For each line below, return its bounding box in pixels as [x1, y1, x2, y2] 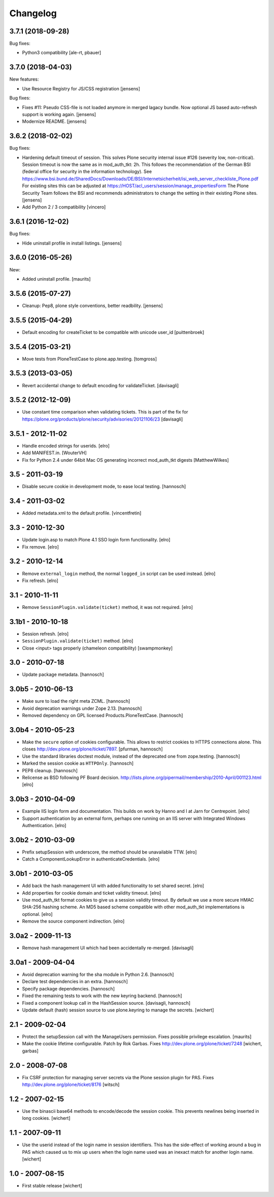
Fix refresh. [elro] [22, 577, 58, 584]
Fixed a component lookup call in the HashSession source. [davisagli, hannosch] [22, 1000, 191, 1006]
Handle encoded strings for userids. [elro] [22, 442, 110, 449]
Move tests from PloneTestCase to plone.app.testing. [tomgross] [22, 356, 157, 362]
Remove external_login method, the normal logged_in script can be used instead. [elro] [22, 570, 216, 576]
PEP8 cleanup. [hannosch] [22, 767, 78, 773]
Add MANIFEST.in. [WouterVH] [22, 450, 87, 456]
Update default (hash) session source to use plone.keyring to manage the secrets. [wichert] [22, 1007, 214, 1013]
